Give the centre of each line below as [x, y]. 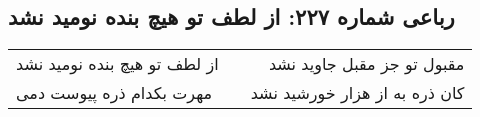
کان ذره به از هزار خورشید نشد [357, 93]
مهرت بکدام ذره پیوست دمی [114, 93]
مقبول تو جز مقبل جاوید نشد [366, 64]
